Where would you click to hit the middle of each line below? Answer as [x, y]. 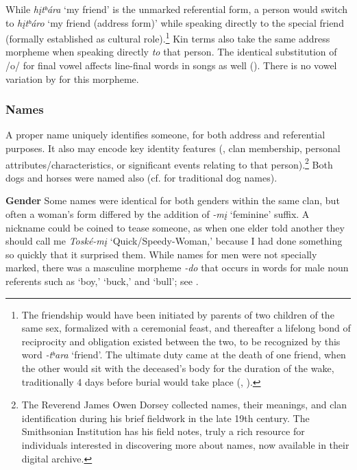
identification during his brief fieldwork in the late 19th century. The [165, 418]
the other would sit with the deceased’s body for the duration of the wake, [178, 368]
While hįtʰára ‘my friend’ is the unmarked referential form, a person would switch [176, 9]
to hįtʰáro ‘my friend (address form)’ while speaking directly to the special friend [175, 22]
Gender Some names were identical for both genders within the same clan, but [173, 200]
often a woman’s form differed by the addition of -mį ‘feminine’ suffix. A [158, 214]
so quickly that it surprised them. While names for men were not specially [161, 254]
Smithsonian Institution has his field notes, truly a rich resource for [163, 431]
